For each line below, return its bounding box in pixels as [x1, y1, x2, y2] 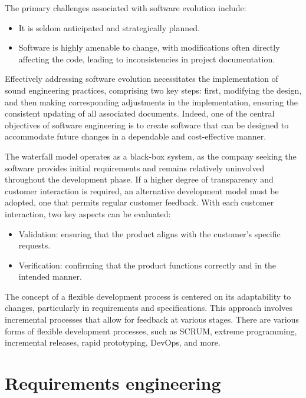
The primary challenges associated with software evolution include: [5, 2, 246, 14]
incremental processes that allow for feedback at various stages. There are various [5, 313, 299, 326]
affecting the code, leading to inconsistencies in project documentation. [18, 52, 275, 65]
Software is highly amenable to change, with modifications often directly [18, 41, 280, 54]
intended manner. [18, 270, 82, 283]
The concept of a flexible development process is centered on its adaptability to [5, 290, 291, 302]
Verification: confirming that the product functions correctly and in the [18, 258, 277, 271]
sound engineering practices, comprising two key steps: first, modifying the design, [5, 84, 302, 96]
